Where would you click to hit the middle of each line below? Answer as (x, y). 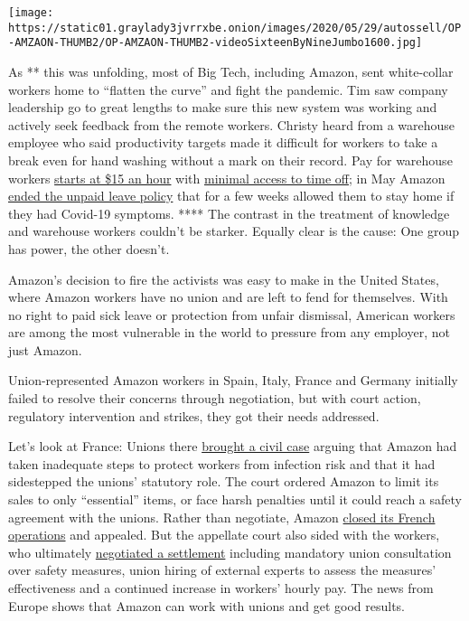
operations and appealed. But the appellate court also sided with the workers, (224, 535)
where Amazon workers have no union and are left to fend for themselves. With (228, 297)
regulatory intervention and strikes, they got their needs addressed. (194, 415)
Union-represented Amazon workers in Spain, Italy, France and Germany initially (233, 380)
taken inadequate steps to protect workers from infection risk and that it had (222, 463)
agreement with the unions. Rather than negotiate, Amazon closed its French (222, 517)
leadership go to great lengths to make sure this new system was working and (223, 107)
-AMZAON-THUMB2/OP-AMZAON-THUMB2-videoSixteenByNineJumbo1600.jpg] (216, 43)
